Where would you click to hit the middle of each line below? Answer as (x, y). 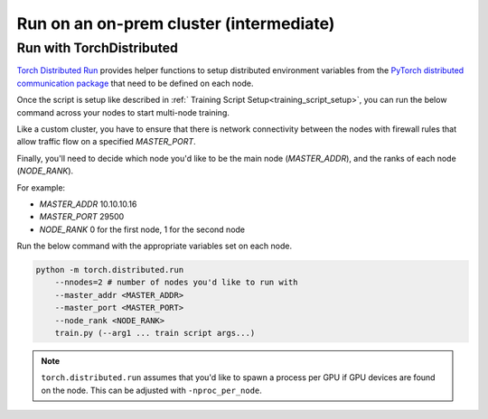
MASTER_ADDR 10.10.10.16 (88, 204)
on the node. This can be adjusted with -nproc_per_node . (151, 390)
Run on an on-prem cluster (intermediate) (176, 23)
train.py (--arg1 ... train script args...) (155, 333)
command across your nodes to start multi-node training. (123, 112)
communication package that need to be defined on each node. (135, 83)
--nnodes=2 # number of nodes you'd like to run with (176, 283)
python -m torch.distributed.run (110, 270)
